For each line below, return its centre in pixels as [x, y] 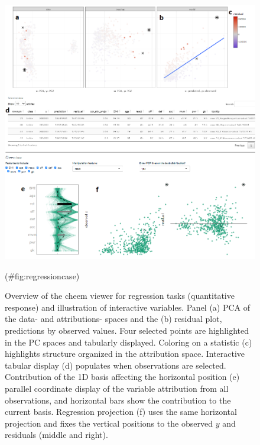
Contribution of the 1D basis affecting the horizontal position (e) [122, 377]
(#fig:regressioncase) [42, 275]
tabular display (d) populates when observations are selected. [116, 365]
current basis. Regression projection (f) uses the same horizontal [121, 412]
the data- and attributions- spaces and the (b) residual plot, [113, 319]
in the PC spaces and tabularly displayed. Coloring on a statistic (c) [129, 342]
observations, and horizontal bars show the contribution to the [118, 400]
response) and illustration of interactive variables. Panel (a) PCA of [128, 307]
